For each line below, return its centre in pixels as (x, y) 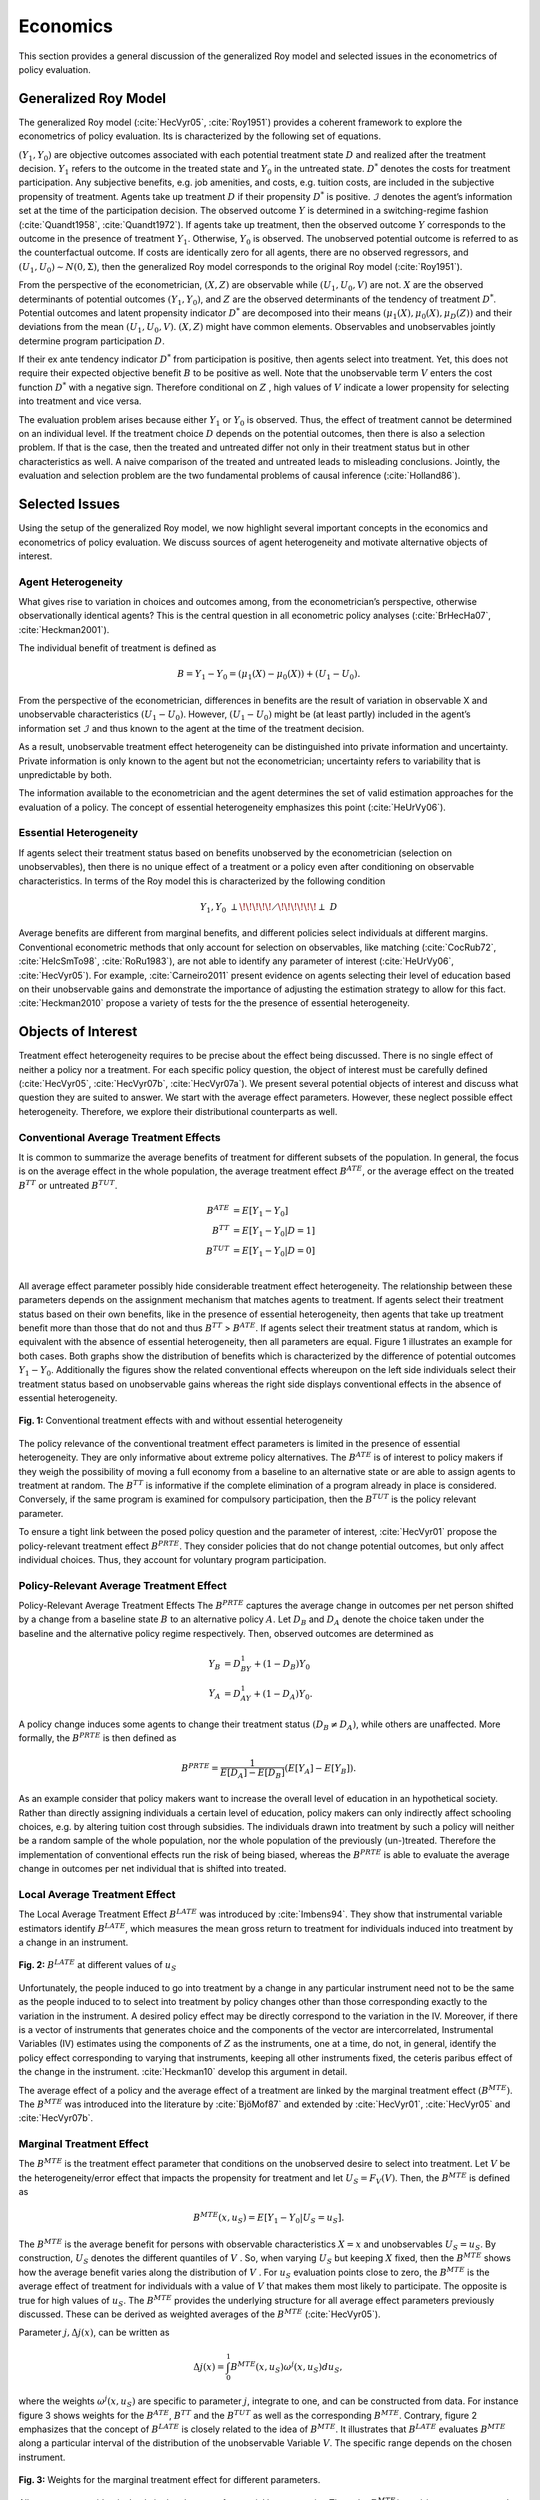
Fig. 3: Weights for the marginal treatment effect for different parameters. (169, 2480)
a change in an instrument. (73, 1942)
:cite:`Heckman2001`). (64, 629)
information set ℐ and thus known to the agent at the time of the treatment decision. (191, 728)
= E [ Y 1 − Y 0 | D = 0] (273, 1252)
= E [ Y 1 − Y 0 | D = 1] (273, 1232)
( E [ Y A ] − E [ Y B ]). (320, 1769)
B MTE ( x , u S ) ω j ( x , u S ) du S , (286, 2367)
